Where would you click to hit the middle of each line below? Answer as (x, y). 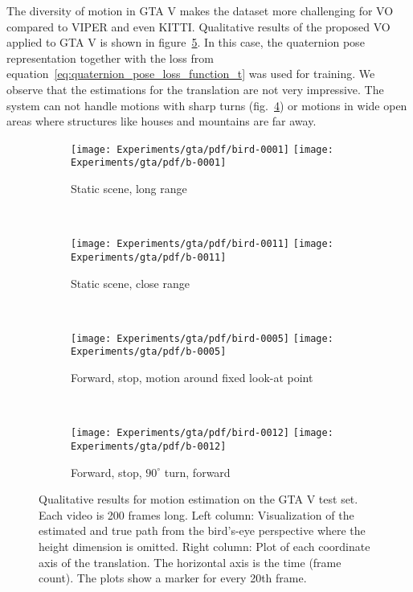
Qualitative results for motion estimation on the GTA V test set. (198, 499)
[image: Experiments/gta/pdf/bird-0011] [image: (202, 244)
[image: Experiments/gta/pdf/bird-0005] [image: (202, 338)
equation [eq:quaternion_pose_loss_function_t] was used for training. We (191, 74)
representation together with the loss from (110, 58)
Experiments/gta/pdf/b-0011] (149, 257)
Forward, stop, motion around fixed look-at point (192, 378)
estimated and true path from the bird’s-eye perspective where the (202, 530)
